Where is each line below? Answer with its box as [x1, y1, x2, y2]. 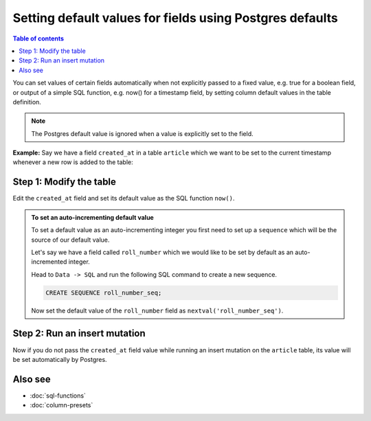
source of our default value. [31, 236, 110, 244]
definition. [12, 98, 41, 106]
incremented [31, 258, 67, 266]
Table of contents [12, 34, 65, 43]
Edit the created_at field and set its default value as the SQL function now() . [12, 194, 235, 203]
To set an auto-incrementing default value [31, 213, 154, 221]
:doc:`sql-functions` [30, 391, 86, 400]
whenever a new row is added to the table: [12, 158, 133, 166]
